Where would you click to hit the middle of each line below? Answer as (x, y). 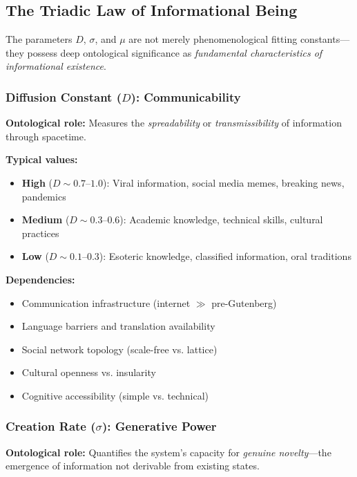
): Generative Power (159, 426)
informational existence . (56, 66)
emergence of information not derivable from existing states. (133, 466)
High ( (37, 182)
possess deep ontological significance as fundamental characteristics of (175, 52)
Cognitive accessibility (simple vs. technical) (115, 395)
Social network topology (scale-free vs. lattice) (119, 349)
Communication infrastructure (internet (106, 302)
